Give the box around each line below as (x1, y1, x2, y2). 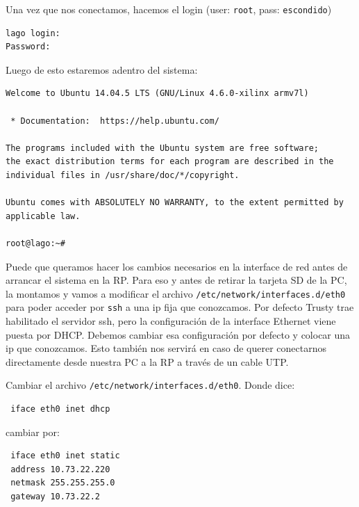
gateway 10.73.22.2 (10, 492, 101, 502)
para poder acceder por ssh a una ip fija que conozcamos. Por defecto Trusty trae (6, 300, 354, 314)
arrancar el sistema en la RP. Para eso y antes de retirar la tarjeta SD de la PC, (6, 273, 347, 287)
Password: (6, 42, 51, 52)
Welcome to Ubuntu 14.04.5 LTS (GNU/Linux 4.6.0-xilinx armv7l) (6, 88, 309, 99)
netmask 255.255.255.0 (10, 478, 115, 488)
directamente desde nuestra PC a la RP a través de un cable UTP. (6, 354, 289, 369)
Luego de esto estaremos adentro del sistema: (6, 62, 198, 77)
